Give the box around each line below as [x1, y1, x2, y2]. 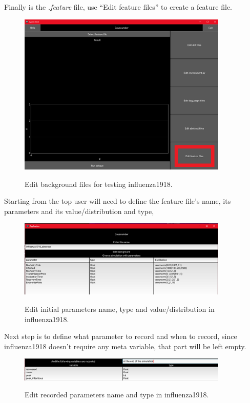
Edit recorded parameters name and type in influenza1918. [25, 389, 209, 400]
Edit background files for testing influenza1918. [25, 178, 173, 189]
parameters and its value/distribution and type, [4, 205, 154, 216]
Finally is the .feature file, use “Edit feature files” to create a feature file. [4, 2, 233, 12]
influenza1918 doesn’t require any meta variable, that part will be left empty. [4, 341, 246, 351]
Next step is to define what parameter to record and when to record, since [4, 331, 237, 342]
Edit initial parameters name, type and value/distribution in [25, 304, 215, 314]
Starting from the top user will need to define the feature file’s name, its [4, 196, 231, 206]
